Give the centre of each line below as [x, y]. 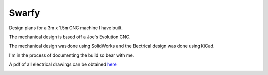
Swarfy [25, 13]
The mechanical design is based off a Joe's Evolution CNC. [70, 37]
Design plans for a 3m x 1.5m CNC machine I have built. [66, 28]
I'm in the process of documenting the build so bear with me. [71, 55]
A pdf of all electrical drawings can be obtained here [63, 64]
